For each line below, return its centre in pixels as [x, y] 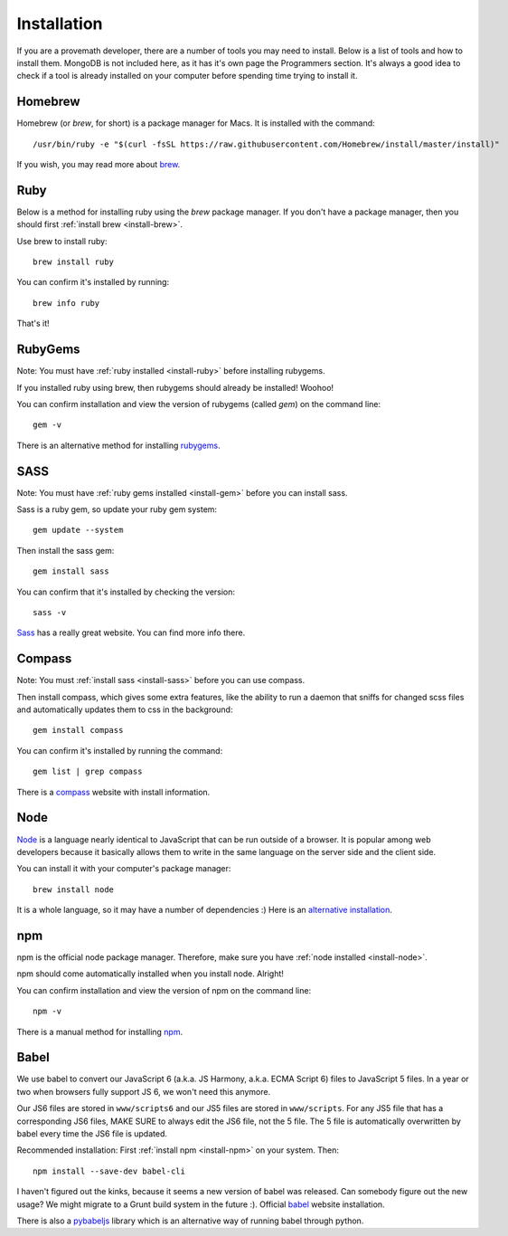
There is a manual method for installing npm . [100, 1032]
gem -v [47, 425]
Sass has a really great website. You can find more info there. [131, 632]
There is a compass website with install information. [113, 792]
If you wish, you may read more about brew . [99, 165]
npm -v [47, 1012]
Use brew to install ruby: [62, 241]
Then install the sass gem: [66, 550]
